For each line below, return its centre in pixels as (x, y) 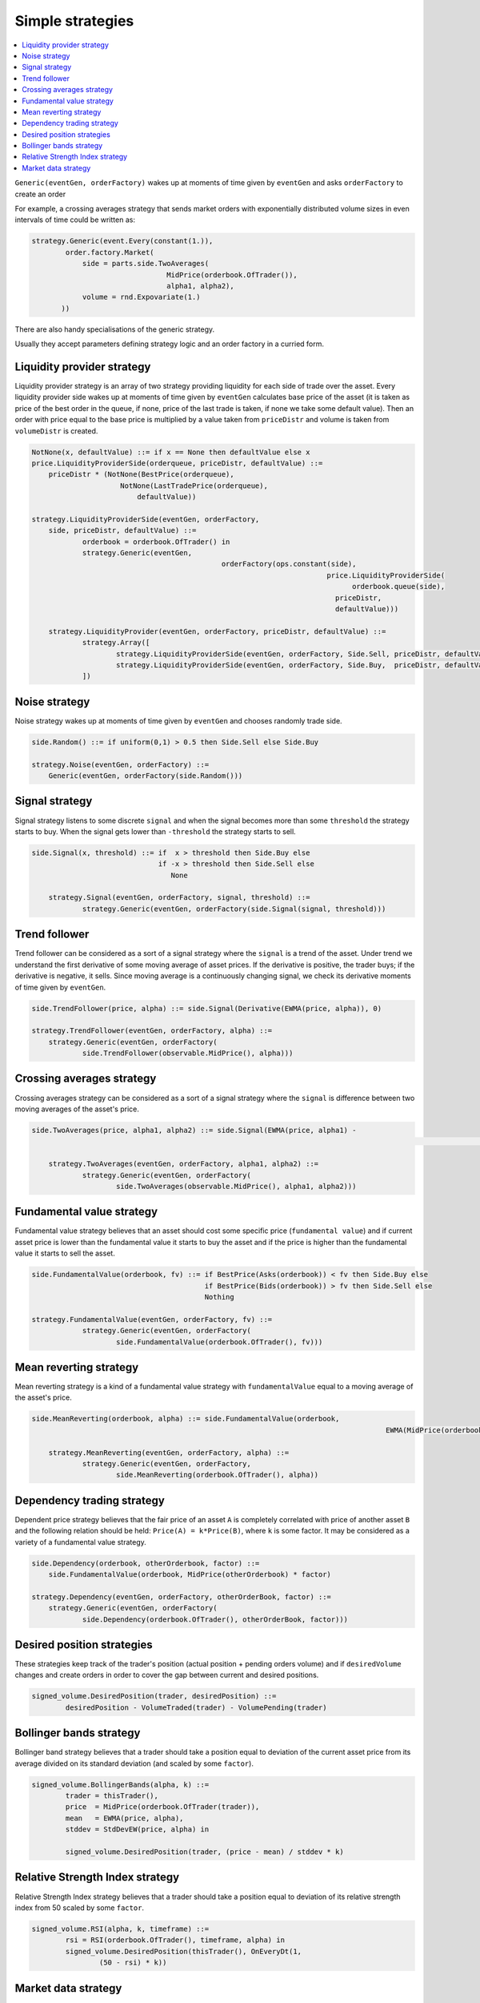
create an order (40, 194)
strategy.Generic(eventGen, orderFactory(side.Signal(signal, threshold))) (234, 909)
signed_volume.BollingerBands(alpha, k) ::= (120, 1784)
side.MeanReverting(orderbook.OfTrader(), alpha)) (218, 1475)
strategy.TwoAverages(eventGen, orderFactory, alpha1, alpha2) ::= (184, 1164)
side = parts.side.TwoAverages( (146, 264)
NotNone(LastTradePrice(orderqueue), (194, 486)
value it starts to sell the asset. (65, 1253)
